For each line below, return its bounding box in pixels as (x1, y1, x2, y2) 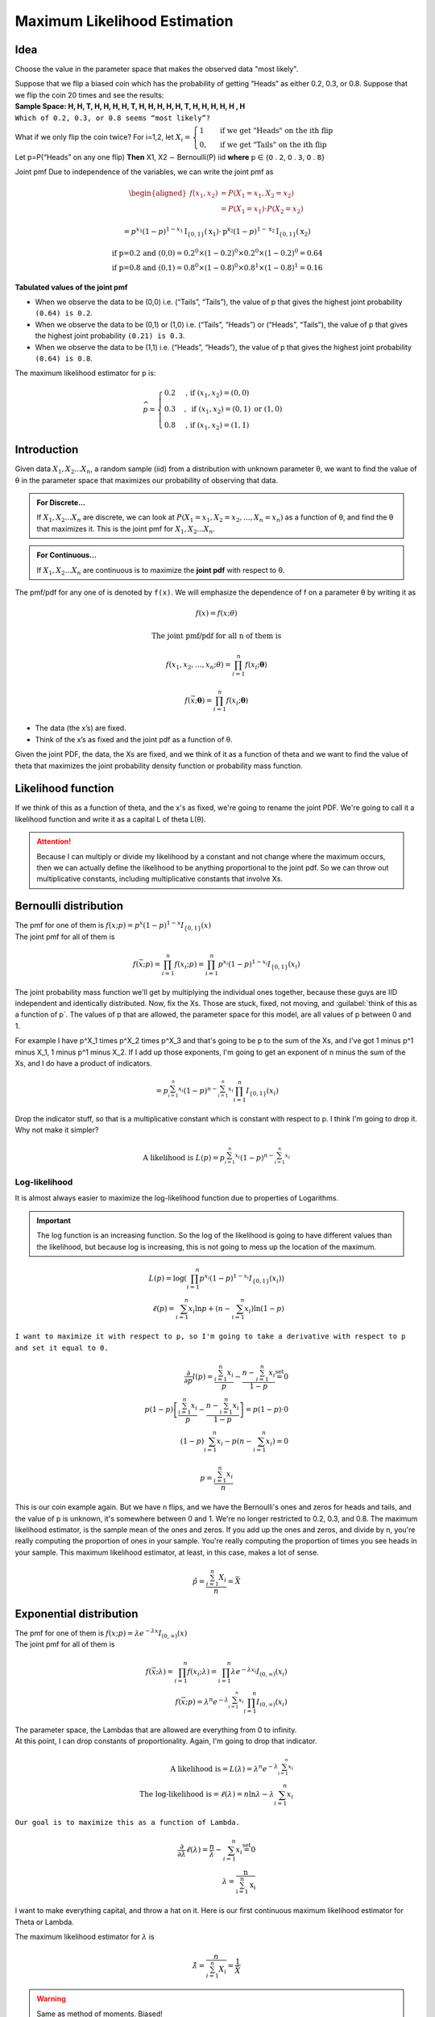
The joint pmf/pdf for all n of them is (151, 631, 282, 641)
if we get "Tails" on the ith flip (219, 140, 327, 149)
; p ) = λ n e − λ (185, 1696, 229, 1706)
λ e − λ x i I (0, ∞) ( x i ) (230, 1666, 288, 1678)
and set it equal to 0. (14, 1343, 109, 1352)
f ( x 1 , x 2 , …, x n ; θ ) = (165, 660, 231, 671)
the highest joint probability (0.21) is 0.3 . (35, 331, 185, 340)
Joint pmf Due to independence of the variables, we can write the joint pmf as (14, 167, 274, 177)
